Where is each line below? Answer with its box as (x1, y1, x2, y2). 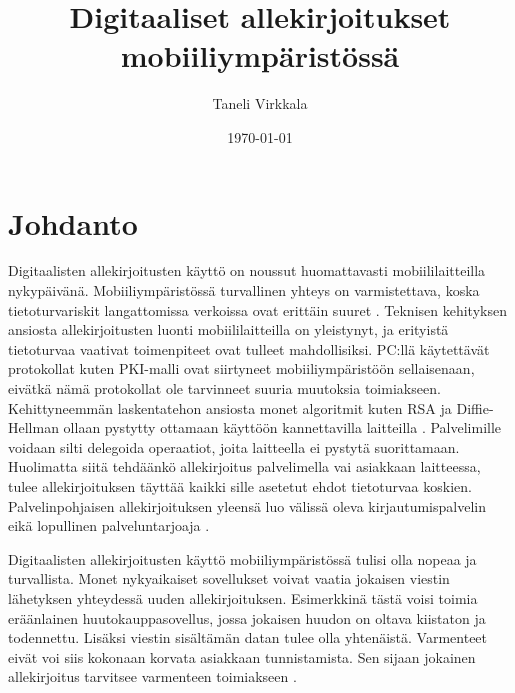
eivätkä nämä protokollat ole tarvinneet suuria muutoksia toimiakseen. (8, 378, 441, 398)
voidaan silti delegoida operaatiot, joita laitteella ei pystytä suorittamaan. (8, 436, 460, 457)
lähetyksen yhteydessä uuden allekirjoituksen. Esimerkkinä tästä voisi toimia (8, 587, 478, 608)
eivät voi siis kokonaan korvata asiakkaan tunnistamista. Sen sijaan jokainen (8, 646, 476, 667)
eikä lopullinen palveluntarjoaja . (8, 515, 210, 536)
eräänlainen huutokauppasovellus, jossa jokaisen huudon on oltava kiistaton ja (8, 607, 486, 628)
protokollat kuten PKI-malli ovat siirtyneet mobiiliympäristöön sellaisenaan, (8, 358, 475, 379)
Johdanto (8, 202, 138, 243)
